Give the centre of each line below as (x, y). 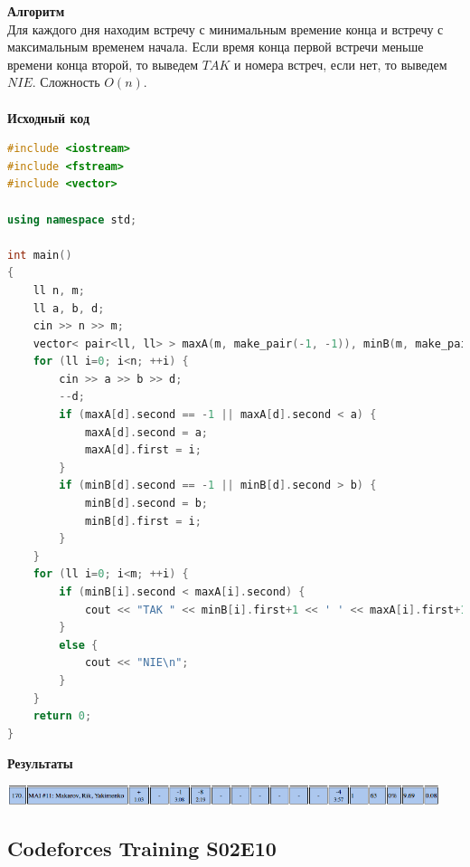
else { (79, 645)
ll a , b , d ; (69, 308)
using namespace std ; (72, 219)
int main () (40, 255)
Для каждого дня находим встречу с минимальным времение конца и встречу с (226, 29)
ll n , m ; (59, 290)
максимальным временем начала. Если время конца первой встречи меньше (216, 47)
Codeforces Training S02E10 (142, 848)
